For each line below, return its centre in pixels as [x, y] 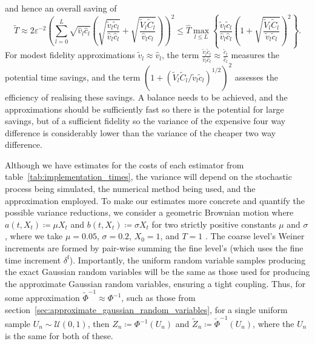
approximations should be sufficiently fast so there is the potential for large [144, 109]
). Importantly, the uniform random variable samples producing [187, 260]
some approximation [42, 298]
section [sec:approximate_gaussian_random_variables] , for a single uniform [146, 309]
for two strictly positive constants [214, 224]
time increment [33, 260]
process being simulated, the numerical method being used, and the [130, 189]
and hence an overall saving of [61, 8]
